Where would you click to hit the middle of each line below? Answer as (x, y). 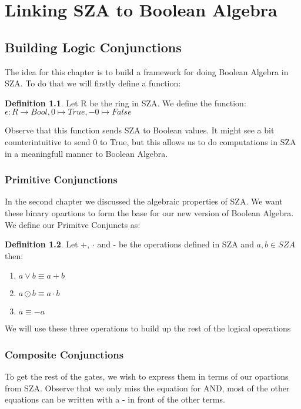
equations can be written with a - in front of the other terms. (115, 399)
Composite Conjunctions (64, 354)
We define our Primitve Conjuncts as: (73, 224)
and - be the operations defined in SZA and (175, 244)
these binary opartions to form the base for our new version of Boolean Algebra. (149, 212)
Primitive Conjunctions (61, 180)
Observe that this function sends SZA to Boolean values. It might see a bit (140, 130)
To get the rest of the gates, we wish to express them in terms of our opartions (147, 376)
